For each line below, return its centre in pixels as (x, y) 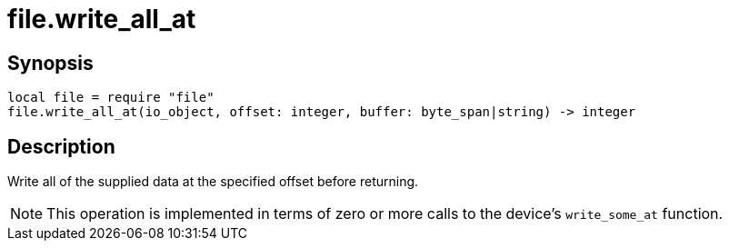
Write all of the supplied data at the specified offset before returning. (213, 182)
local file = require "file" (111, 98)
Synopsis (50, 63)
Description (61, 146)
